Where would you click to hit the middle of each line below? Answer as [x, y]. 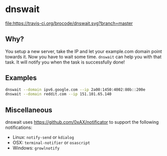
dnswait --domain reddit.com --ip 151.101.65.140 [59, 94]
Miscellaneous [29, 110]
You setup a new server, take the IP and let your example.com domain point [84, 51]
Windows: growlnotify [36, 148]
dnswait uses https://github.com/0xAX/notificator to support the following [82, 122]
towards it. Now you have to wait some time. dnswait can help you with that [83, 57]
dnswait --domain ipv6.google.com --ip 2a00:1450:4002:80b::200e [75, 89]
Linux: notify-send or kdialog [43, 137]
